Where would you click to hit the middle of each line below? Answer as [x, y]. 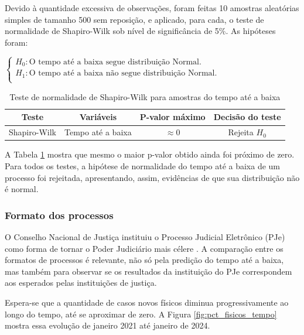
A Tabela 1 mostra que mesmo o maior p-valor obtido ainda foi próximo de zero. [150, 154]
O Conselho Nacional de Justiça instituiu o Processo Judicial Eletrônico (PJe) [145, 237]
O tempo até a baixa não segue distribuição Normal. [123, 74]
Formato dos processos [59, 215]
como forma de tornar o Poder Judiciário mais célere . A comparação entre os [144, 248]
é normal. [22, 189]
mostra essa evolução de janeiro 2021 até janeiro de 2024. [107, 325]
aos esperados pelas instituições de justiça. [81, 283]
